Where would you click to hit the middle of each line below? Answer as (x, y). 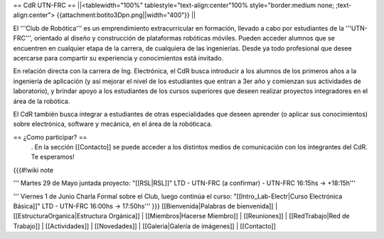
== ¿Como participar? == (50, 137)
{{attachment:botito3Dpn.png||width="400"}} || (126, 15)
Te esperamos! (53, 157)
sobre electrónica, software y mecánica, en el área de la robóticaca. (113, 124)
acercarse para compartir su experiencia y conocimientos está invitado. (118, 58)
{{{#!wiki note (33, 170)
